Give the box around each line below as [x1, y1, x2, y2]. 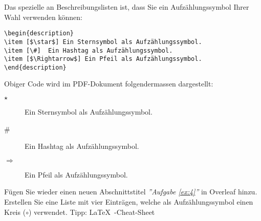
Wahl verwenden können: [4, 11, 82, 22]
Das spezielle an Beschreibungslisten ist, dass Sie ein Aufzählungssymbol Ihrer [4, 2, 249, 12]
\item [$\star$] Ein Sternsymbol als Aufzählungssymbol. [4, 38, 202, 46]
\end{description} [4, 63, 67, 71]
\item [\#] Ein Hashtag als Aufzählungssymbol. [4, 47, 173, 54]
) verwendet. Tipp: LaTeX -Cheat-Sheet [28, 206, 155, 217]
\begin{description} [4, 30, 74, 37]
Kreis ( [4, 206, 26, 217]
